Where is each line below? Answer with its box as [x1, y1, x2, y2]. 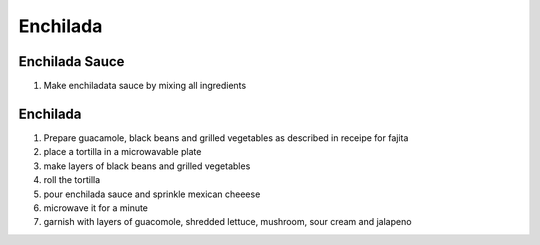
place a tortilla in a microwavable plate [43, 146, 202, 158]
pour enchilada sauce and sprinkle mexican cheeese [43, 188, 261, 200]
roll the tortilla [43, 174, 101, 186]
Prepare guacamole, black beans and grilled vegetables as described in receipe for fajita [43, 131, 409, 144]
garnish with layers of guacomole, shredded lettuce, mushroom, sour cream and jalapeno [43, 216, 412, 228]
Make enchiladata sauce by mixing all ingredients [43, 80, 247, 92]
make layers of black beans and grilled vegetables [43, 160, 251, 172]
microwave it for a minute [43, 201, 149, 214]
